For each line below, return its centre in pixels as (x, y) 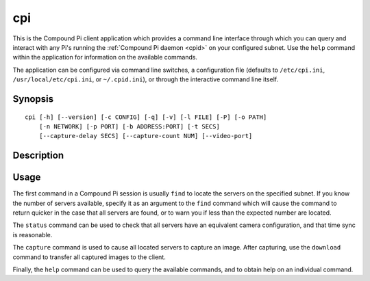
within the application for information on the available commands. (105, 57)
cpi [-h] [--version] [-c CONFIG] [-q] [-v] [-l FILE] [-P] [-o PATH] (146, 117)
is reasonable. (33, 235)
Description (38, 156)
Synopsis (33, 99)
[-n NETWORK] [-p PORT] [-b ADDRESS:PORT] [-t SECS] (129, 126)
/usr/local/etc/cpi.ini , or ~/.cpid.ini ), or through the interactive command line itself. (146, 79)
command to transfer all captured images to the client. (89, 257)
